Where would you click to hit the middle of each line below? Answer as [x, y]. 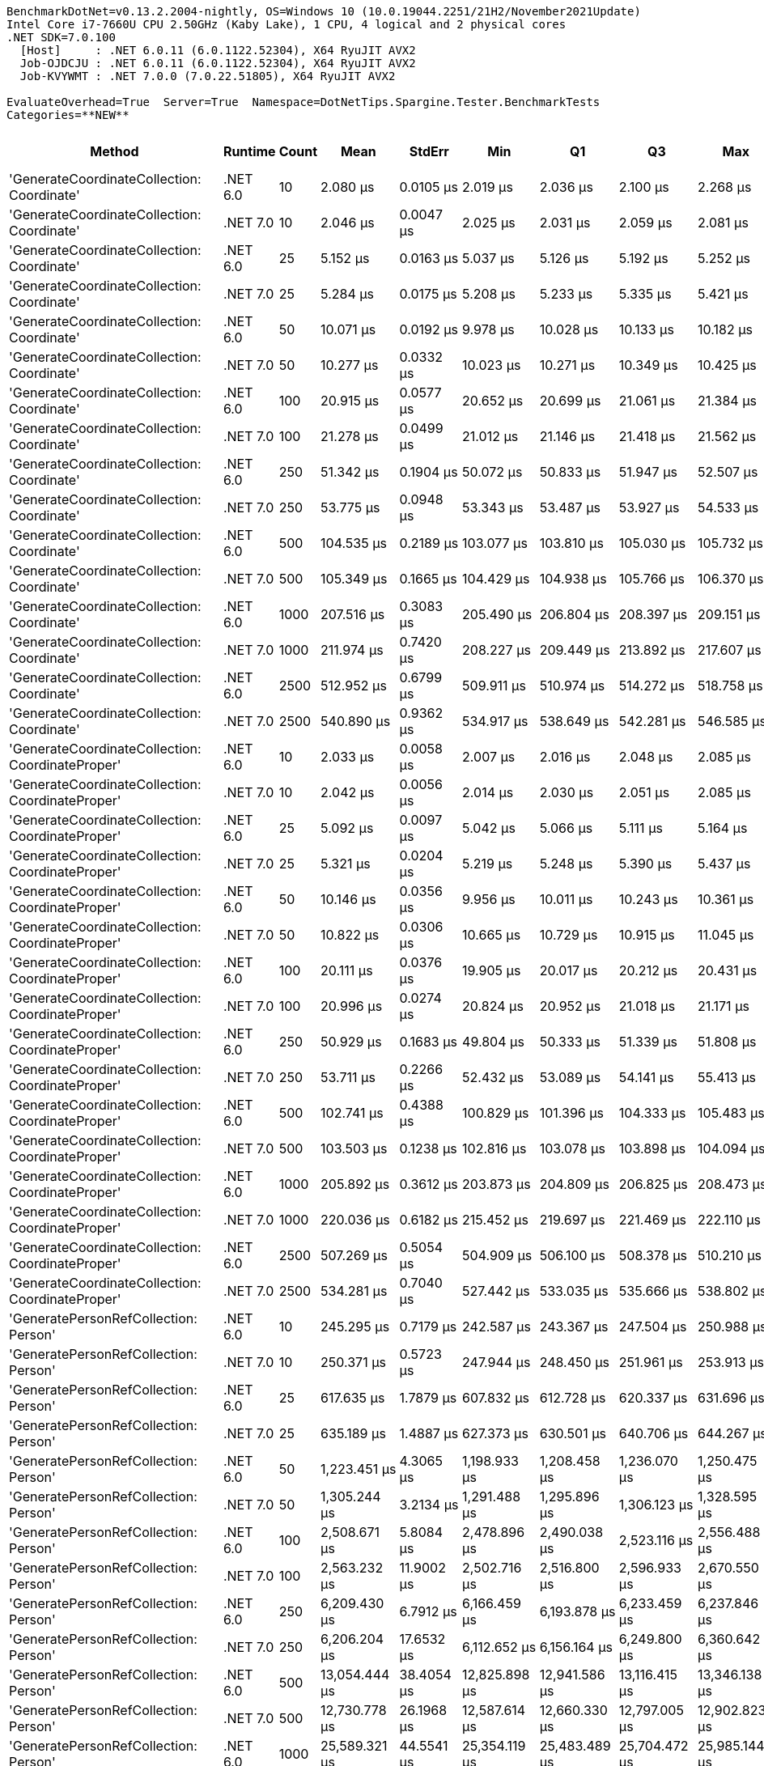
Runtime [249, 151]
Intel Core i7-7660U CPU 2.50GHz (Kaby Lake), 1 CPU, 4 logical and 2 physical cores [286, 24]
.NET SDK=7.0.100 [61, 37]
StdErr [429, 151]
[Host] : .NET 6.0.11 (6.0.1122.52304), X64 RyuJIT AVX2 [218, 50]
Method [115, 151]
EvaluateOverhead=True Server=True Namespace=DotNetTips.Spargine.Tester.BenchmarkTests [303, 102]
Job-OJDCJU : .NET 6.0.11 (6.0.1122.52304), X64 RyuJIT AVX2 [218, 63]
